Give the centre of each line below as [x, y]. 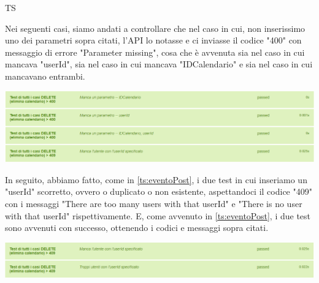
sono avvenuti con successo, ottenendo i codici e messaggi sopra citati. [137, 228]
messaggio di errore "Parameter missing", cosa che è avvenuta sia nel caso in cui [155, 52]
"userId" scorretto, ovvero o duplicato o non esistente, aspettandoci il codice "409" [159, 191]
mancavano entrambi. [45, 76]
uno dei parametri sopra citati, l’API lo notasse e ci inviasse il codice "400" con [153, 40]
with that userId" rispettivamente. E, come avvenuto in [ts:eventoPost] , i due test [158, 215]
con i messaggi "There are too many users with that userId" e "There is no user [154, 203]
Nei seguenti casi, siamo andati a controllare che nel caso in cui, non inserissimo [155, 28]
